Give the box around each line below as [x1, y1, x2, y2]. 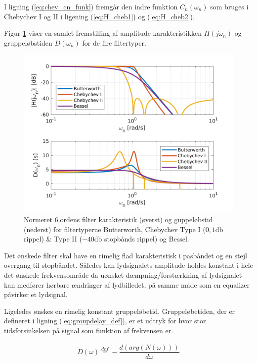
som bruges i [210, 1, 249, 11]
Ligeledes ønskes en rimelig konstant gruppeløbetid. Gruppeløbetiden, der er [4, 305, 235, 316]
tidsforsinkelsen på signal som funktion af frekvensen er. [4, 325, 173, 335]
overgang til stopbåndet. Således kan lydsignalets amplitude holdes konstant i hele [4, 260, 253, 270]
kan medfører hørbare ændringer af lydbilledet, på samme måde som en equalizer [4, 279, 250, 290]
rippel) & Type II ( [24, 234, 82, 244]
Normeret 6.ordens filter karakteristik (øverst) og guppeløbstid [24, 214, 213, 224]
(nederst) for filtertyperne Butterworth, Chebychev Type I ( [24, 224, 206, 234]
